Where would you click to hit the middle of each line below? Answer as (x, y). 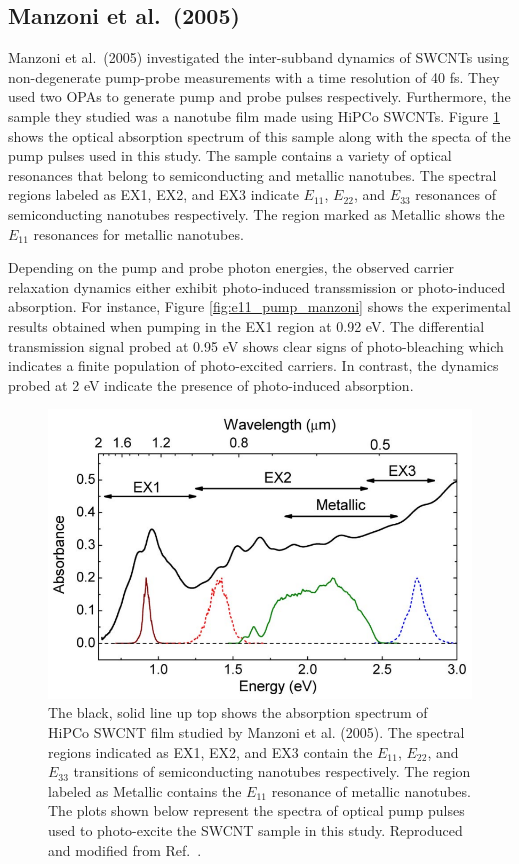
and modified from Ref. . (125, 849)
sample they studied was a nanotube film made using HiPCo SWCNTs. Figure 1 (254, 115)
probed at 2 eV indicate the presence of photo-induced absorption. (211, 384)
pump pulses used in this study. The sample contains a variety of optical (230, 155)
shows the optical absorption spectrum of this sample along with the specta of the (259, 135)
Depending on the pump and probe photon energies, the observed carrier (231, 267)
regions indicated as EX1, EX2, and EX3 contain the (210, 751)
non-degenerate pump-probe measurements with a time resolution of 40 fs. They (254, 76)
